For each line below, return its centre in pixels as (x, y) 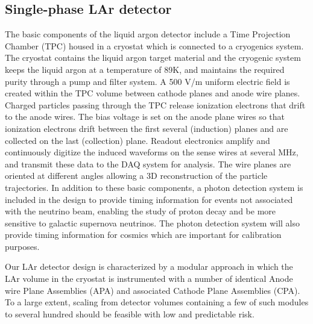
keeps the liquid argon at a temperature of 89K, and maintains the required (145, 69)
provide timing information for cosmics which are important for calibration (143, 235)
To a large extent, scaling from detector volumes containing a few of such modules (157, 302)
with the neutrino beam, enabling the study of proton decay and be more (141, 211)
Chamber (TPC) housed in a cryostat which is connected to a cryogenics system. (154, 45)
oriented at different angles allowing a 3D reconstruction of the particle (136, 176)
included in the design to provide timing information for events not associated (149, 199)
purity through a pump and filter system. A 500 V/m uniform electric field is (147, 81)
